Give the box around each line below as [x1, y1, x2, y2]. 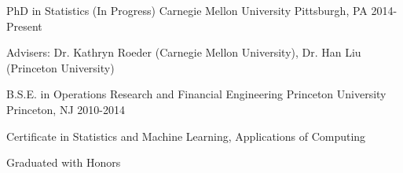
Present [6, 17, 42, 34]
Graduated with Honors [6, 154, 121, 171]
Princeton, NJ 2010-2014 [6, 101, 125, 117]
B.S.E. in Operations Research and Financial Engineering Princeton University [6, 86, 387, 102]
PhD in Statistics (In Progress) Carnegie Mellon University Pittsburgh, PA [6, 2, 368, 18]
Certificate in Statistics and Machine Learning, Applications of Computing [6, 127, 366, 144]
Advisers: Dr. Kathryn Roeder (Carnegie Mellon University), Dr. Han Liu [6, 44, 361, 61]
